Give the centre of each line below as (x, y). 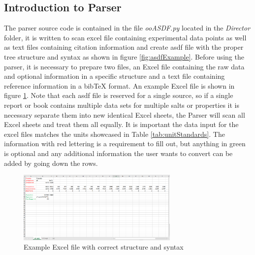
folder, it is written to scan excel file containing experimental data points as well (125, 37)
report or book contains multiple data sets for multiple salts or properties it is (122, 105)
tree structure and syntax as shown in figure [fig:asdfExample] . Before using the (124, 56)
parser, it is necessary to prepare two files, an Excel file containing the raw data (124, 66)
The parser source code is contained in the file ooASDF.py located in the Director (127, 28)
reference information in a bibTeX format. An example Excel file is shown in (119, 85)
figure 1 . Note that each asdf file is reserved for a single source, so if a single (119, 95)
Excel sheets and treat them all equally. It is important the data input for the (121, 124)
